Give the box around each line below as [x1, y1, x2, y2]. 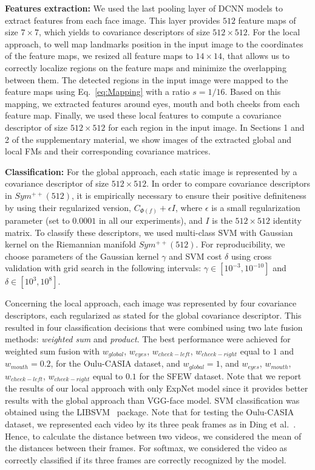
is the [212, 214, 232, 227]
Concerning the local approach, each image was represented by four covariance [5, 297, 297, 309]
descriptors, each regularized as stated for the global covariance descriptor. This [5, 308, 302, 321]
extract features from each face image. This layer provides [5, 13, 220, 26]
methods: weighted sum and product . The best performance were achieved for [5, 333, 291, 345]
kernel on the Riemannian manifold [5, 238, 137, 251]
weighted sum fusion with [5, 344, 100, 357]
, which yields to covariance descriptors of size [39, 26, 210, 38]
